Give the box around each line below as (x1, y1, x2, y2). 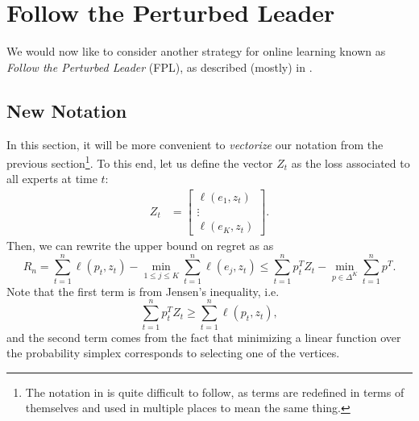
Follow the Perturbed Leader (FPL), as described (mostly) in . (6, 58, 313, 75)
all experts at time (6, 170, 97, 187)
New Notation (6, 98, 127, 123)
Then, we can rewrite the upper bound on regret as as (6, 237, 274, 254)
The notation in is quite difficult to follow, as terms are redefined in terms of (25, 383, 404, 400)
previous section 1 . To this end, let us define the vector (6, 152, 273, 171)
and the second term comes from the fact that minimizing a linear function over (6, 328, 401, 345)
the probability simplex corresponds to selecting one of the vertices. (6, 344, 340, 361)
